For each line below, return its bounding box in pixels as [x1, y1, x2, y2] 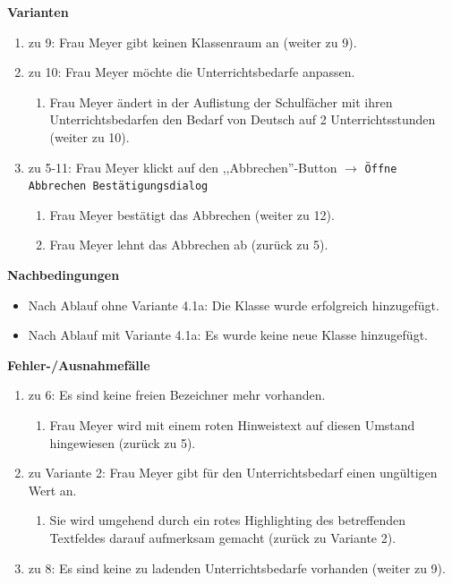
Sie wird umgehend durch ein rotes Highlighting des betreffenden [49, 511, 405, 529]
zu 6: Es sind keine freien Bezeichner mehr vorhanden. [28, 385, 326, 404]
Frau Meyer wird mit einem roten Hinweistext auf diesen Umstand [49, 416, 415, 435]
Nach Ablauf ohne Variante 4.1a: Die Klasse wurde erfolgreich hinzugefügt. [28, 295, 439, 314]
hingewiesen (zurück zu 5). [49, 433, 196, 452]
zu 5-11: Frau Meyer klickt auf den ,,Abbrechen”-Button [28, 157, 337, 176]
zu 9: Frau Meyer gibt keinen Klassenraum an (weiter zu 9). [28, 32, 357, 51]
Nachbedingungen [7, 266, 120, 284]
